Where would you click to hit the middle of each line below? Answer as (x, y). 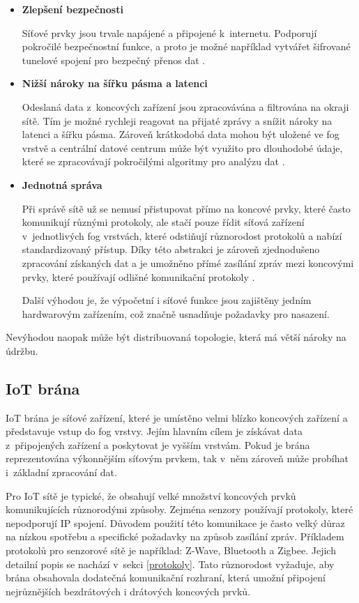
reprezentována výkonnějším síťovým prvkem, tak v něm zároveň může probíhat (177, 458)
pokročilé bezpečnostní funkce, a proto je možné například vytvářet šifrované (186, 46)
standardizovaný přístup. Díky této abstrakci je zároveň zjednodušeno (171, 249)
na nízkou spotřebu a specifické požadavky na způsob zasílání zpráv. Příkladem (175, 536)
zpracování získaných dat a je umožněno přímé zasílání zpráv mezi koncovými (188, 262)
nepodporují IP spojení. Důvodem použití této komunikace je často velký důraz (175, 522)
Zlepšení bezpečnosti (72, 9)
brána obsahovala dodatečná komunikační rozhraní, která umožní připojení (166, 578)
